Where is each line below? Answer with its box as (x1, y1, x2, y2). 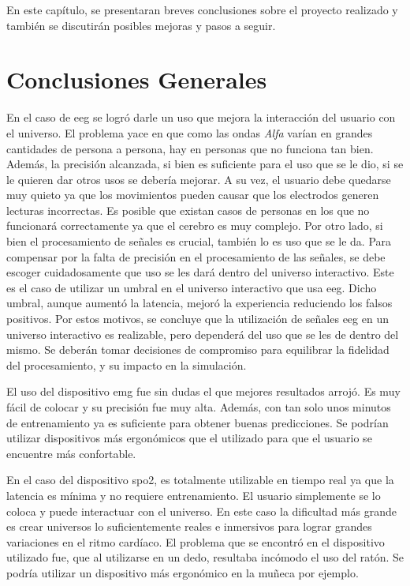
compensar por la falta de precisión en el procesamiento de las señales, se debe (6, 248, 386, 265)
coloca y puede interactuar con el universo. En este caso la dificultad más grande (6, 502, 397, 519)
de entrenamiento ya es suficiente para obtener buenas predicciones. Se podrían (6, 414, 389, 430)
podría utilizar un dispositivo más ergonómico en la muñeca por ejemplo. (6, 564, 359, 580)
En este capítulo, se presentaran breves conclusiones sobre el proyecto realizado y (6, 2, 398, 17)
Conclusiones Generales (6, 63, 267, 96)
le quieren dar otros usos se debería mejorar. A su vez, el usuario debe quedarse (6, 171, 391, 187)
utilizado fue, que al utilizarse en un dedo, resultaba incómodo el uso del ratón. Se (6, 549, 404, 565)
